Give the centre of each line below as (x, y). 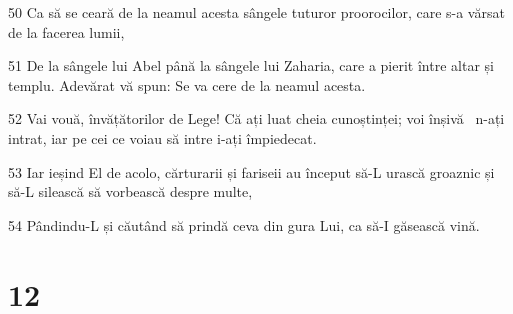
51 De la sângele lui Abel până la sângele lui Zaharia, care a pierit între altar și (251, 65)
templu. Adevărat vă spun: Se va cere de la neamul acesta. (187, 84)
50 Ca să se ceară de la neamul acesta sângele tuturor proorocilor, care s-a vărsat (256, 12)
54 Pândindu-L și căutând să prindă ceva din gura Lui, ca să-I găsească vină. (244, 224)
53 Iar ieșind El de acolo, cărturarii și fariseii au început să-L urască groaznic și (251, 171)
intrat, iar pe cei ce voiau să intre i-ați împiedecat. (162, 137)
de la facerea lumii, (66, 31)
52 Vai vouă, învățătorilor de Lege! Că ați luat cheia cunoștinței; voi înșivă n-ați (256, 118)
